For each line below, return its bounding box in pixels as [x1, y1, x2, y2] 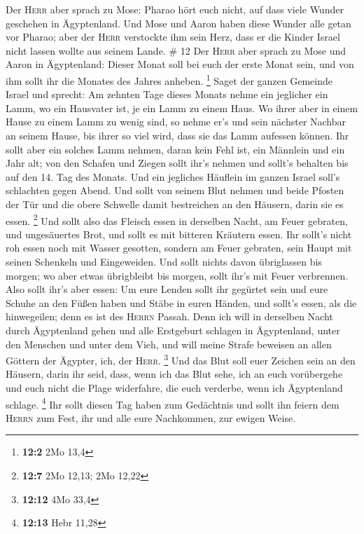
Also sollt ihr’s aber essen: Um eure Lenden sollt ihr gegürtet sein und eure [6, 282, 328, 296]
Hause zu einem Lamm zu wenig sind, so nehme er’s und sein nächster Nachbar [6, 114, 346, 129]
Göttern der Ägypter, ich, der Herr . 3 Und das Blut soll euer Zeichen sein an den [6, 351, 356, 367]
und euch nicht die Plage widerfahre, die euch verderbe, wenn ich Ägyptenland [6, 381, 343, 395]
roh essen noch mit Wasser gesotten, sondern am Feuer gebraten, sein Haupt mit [6, 240, 352, 255]
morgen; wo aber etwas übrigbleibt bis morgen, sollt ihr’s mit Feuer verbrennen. [6, 268, 349, 282]
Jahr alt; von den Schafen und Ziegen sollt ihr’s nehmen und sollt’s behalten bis [6, 156, 349, 170]
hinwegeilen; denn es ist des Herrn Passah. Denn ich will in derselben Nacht [6, 309, 333, 324]
